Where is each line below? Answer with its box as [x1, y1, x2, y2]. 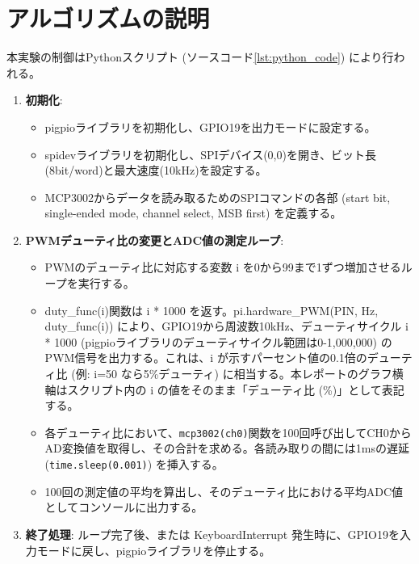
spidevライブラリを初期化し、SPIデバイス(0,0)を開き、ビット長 [44, 145, 376, 162]
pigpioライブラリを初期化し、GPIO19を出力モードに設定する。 [44, 118, 376, 135]
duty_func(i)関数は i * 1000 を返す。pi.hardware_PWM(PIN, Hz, [44, 301, 379, 318]
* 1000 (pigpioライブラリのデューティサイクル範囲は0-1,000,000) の [44, 333, 392, 350]
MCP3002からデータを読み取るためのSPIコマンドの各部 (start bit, [44, 188, 391, 205]
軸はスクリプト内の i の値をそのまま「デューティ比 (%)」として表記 [44, 381, 404, 398]
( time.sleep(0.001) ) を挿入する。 [44, 456, 224, 473]
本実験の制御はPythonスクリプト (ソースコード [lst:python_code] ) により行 [6, 48, 394, 65]
